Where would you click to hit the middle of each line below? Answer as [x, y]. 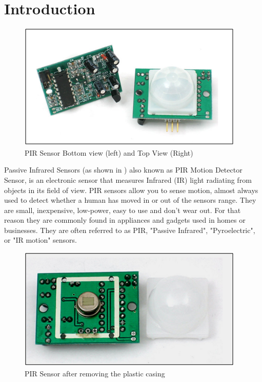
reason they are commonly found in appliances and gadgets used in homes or [125, 220]
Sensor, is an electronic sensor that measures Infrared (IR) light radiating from [128, 179]
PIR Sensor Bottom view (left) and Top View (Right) [109, 152]
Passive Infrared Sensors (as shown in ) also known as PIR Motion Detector [123, 170]
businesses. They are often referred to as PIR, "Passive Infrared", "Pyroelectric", [130, 230]
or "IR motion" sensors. [41, 240]
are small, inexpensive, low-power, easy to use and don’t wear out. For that [123, 210]
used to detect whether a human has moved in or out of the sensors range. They [130, 200]
